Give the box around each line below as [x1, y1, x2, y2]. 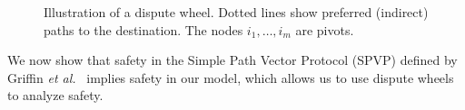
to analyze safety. [7, 86, 104, 105]
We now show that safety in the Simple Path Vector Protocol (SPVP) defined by [7, 50, 458, 69]
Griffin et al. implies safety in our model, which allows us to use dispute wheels [7, 68, 454, 87]
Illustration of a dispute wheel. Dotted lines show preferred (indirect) [44, 3, 429, 21]
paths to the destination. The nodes [44, 20, 243, 39]
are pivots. [295, 20, 354, 39]
